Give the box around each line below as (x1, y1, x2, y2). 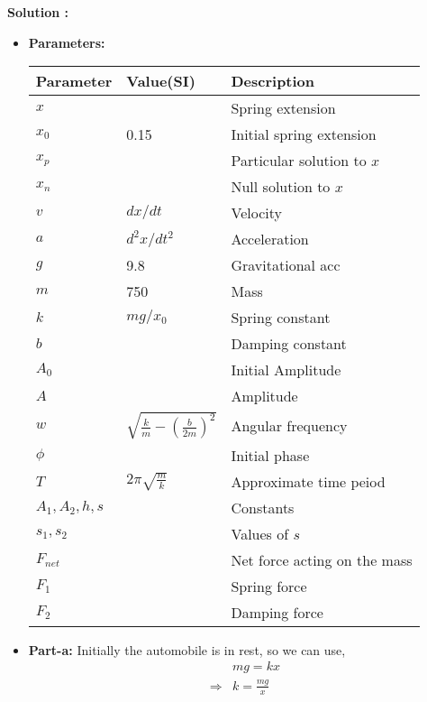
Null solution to (231, 176, 331, 198)
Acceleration (231, 228, 309, 250)
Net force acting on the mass (231, 549, 413, 570)
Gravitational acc (231, 254, 341, 276)
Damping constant (231, 333, 347, 355)
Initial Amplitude (231, 359, 341, 381)
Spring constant (231, 307, 331, 328)
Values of (231, 522, 289, 544)
